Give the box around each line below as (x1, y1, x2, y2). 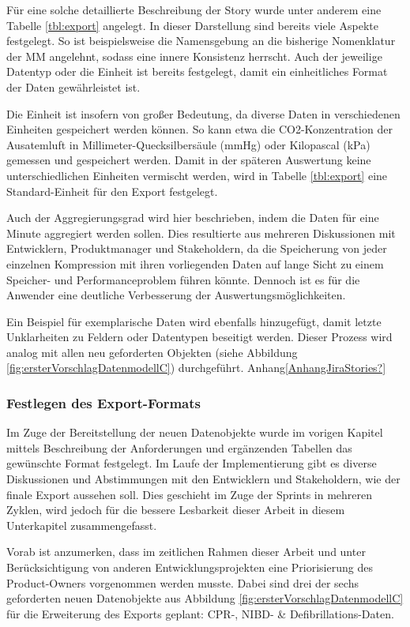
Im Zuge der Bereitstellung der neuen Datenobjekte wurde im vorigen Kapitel (6, 424, 383, 441)
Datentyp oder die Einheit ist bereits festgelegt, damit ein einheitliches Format (6, 63, 388, 80)
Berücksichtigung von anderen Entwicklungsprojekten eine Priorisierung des (6, 559, 373, 576)
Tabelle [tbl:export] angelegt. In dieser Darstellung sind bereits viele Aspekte (6, 17, 378, 33)
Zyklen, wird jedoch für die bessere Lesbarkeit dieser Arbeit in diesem (6, 501, 345, 518)
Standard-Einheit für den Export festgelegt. (6, 182, 218, 199)
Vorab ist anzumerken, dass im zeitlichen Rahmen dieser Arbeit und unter (6, 543, 366, 560)
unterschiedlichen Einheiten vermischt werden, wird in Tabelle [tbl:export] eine (6, 167, 388, 183)
